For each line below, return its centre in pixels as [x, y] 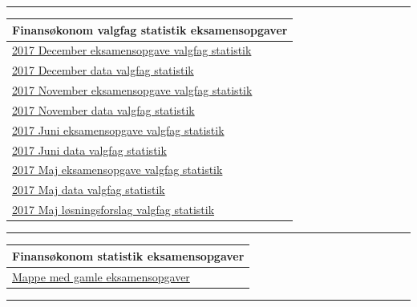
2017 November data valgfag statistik [103, 109]
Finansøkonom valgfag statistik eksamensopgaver [150, 29]
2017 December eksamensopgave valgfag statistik [132, 50]
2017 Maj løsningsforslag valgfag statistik [113, 210]
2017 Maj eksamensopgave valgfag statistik [117, 170]
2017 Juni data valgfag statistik [89, 149]
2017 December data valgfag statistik [103, 70]
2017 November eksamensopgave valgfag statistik [132, 90]
